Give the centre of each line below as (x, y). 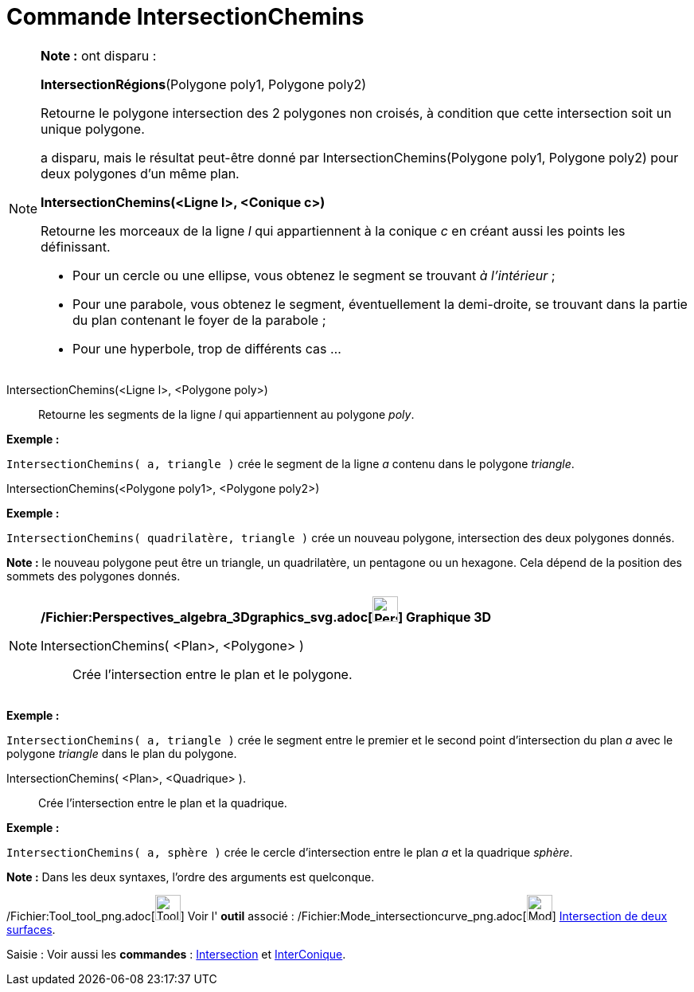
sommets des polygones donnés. (94, 576)
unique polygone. (93, 129)
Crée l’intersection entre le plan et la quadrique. (163, 803)
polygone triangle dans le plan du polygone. (122, 753)
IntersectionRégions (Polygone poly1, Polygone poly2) (203, 84)
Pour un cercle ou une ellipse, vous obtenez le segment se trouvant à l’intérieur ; (314, 275)
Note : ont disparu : (99, 55)
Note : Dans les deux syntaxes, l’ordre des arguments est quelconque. (191, 877)
